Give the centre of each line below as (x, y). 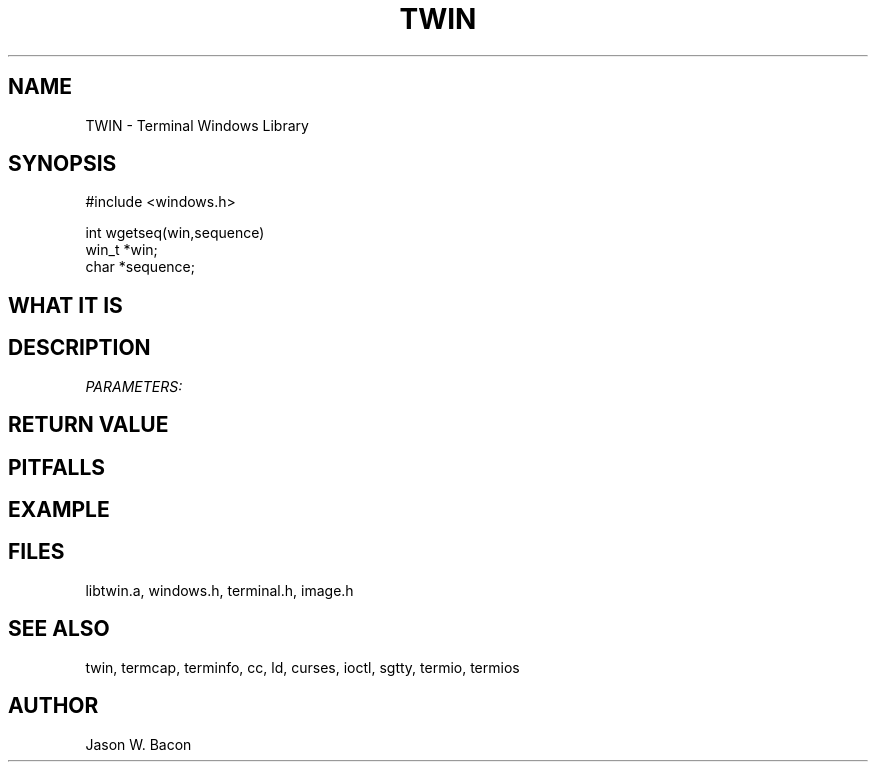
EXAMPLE (59, 509)
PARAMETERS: (134, 386)
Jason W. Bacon (138, 744)
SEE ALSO (59, 629)
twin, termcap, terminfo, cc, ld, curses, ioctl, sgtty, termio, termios (302, 667)
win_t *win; (121, 250)
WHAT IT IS (65, 305)
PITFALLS (57, 467)
